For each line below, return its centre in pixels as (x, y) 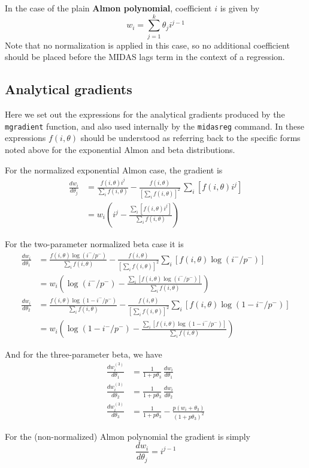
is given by (240, 8)
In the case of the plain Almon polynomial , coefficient (108, 8)
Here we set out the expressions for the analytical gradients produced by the (145, 114)
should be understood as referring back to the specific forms (190, 138)
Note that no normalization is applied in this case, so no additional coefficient (147, 45)
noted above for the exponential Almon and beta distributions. (120, 149)
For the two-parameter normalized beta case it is (94, 244)
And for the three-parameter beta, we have (84, 354)
